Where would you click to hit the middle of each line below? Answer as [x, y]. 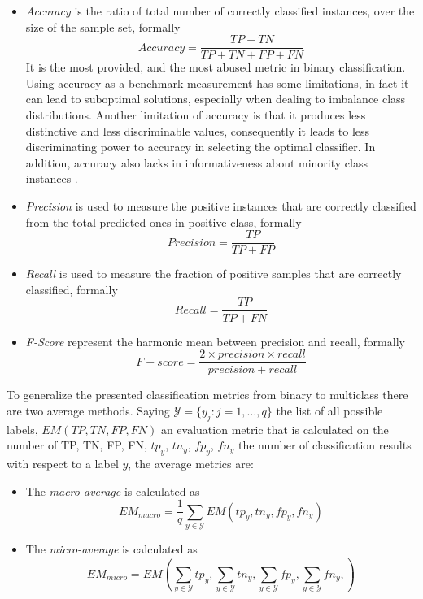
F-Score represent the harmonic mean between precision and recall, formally [215, 341]
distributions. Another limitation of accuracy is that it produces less [196, 115]
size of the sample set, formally [103, 26]
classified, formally [72, 289]
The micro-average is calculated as [111, 548]
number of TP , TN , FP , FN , [77, 445]
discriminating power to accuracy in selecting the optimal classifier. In [201, 147]
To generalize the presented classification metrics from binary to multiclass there [207, 395]
